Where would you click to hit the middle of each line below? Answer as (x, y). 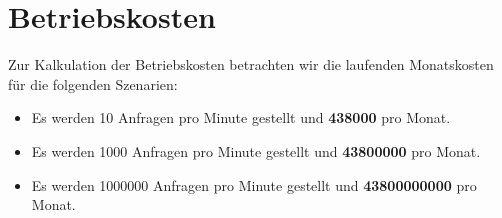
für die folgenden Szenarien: (93, 83)
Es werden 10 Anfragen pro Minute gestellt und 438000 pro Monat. (241, 117)
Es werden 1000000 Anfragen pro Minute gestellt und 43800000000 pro (254, 184)
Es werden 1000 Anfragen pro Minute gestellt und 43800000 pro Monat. (256, 150)
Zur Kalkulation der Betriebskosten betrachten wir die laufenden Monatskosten (251, 64)
